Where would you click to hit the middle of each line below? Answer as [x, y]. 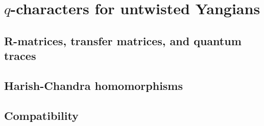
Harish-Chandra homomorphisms [94, 85]
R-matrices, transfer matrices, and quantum [123, 40]
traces [20, 56]
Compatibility [41, 115]
